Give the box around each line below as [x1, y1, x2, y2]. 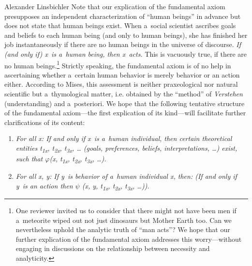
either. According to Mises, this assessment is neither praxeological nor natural [4, 79, 238, 89]
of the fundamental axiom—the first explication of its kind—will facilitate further [4, 108, 246, 118]
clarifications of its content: [4, 117, 85, 127]
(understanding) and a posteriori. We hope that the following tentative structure [4, 98, 245, 108]
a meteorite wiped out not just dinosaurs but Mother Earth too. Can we [15, 215, 232, 225]
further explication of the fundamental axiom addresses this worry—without [15, 234, 242, 244]
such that [15, 154, 43, 164]
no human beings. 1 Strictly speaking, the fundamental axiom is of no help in [4, 59, 231, 70]
